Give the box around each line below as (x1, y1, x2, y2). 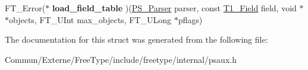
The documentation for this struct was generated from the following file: (5, 33, 268, 46)
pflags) (178, 13, 203, 26)
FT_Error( (5, 2, 46, 14)
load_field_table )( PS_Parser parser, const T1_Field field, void (52, 2, 297, 14)
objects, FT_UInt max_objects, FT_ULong (9, 13, 171, 26)
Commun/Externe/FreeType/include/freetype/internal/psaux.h (5, 53, 237, 65)
